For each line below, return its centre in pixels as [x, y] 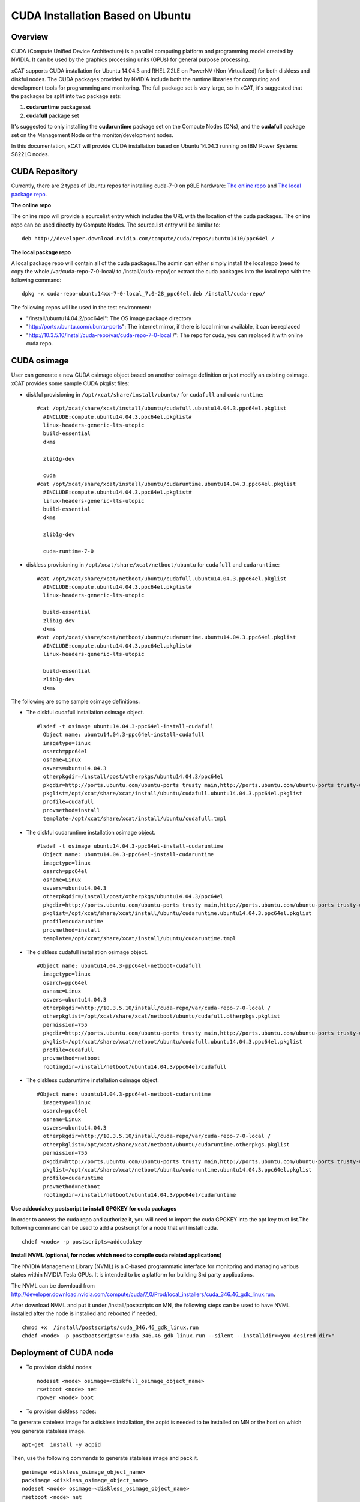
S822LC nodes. [30, 154]
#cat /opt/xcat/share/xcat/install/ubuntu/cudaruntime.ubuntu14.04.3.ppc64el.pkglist [166, 484]
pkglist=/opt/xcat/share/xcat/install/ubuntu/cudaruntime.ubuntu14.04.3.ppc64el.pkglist [177, 914]
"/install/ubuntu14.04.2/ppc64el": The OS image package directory [109, 318]
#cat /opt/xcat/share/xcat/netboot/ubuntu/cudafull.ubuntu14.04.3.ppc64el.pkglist [162, 579]
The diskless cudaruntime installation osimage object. [92, 1080]
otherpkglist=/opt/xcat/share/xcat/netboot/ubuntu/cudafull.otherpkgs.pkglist [162, 1016]
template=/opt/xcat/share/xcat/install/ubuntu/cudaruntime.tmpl [139, 938]
